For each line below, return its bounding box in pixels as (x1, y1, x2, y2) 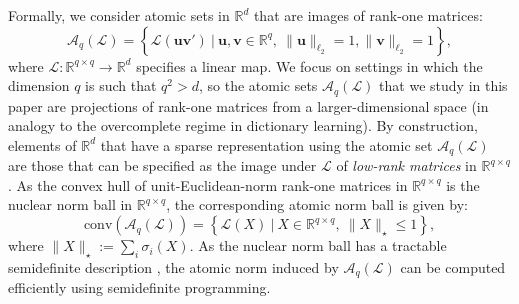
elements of (8, 134, 77, 155)
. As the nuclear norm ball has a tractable (189, 235, 447, 256)
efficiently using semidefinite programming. (8, 277, 271, 298)
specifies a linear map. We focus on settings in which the (136, 55, 483, 76)
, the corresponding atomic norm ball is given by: (166, 194, 468, 215)
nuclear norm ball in (8, 194, 133, 215)
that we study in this (379, 75, 508, 96)
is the (446, 174, 480, 195)
